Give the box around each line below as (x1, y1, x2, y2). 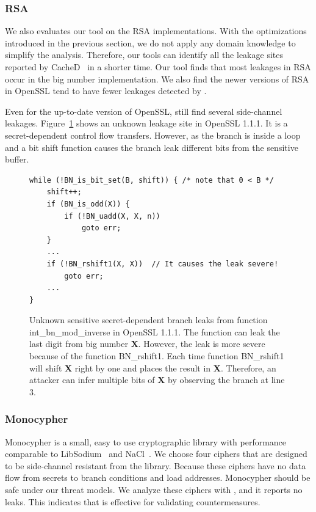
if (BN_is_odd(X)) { (46, 199, 130, 208)
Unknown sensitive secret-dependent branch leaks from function (29, 313, 268, 326)
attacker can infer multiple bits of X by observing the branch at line (29, 373, 285, 386)
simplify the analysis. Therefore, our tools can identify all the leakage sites (5, 48, 283, 61)
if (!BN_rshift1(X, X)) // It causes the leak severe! (46, 259, 279, 268)
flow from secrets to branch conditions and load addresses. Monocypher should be (5, 471, 311, 484)
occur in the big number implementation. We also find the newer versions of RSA (5, 72, 309, 85)
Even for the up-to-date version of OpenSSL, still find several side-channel (5, 104, 282, 117)
